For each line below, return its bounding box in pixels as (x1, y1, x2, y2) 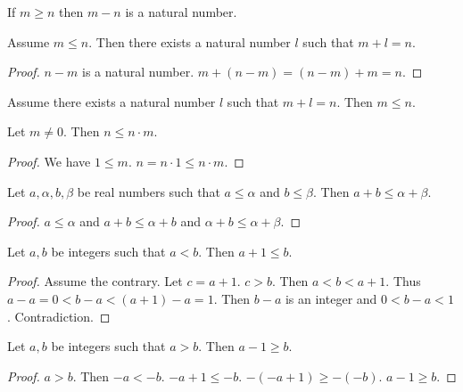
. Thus (385, 272, 421, 290)
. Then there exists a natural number (88, 32, 291, 51)
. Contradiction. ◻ (7, 306, 111, 325)
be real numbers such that (77, 182, 220, 200)
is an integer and (285, 289, 377, 307)
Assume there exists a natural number (7, 92, 216, 110)
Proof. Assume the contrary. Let (7, 272, 183, 290)
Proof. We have (7, 151, 91, 170)
